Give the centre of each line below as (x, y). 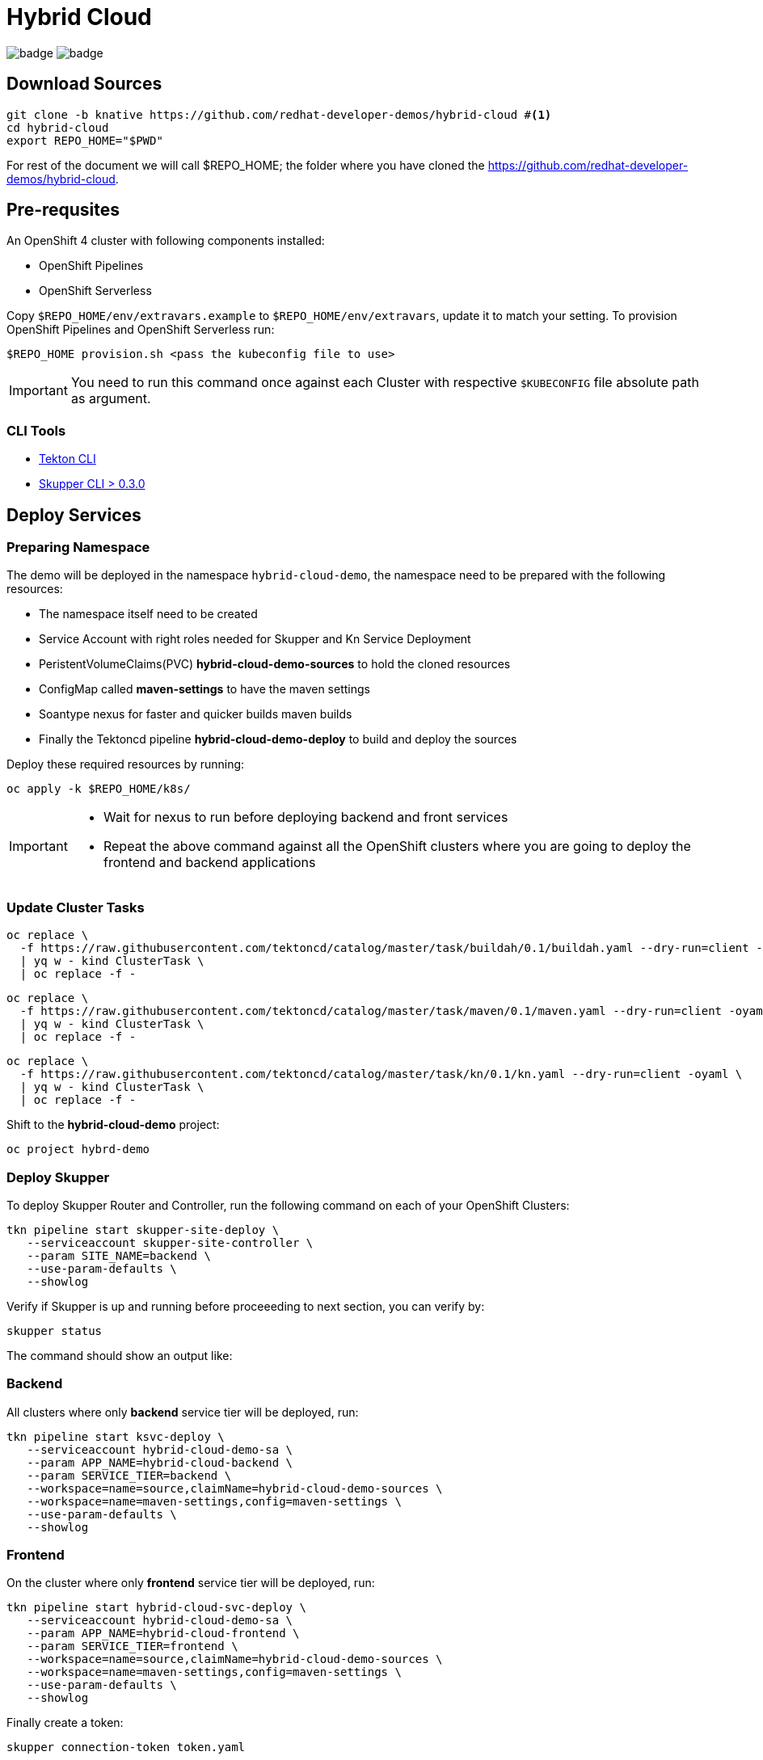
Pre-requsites (63, 210)
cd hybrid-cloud (58, 127)
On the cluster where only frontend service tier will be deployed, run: (191, 1583)
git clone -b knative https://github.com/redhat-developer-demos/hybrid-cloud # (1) (279, 114)
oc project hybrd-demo (78, 1149)
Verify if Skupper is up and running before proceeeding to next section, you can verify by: (246, 1306)
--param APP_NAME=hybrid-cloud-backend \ (160, 1462)
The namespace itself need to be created (148, 614)
